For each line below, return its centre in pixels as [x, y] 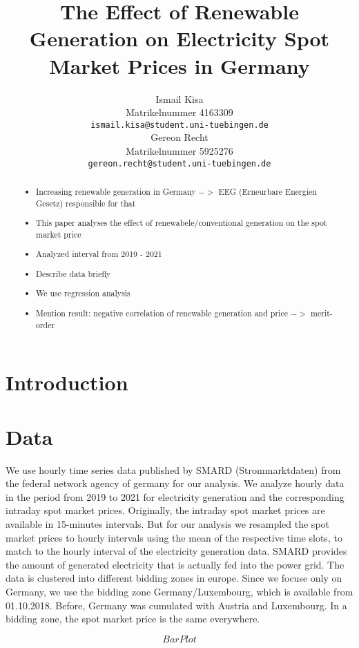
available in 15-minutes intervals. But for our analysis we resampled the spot [168, 524]
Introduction [67, 382]
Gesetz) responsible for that [86, 203]
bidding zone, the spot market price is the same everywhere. [133, 619]
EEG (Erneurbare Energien [268, 191]
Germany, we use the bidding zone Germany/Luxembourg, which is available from [179, 591]
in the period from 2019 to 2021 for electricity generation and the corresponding [175, 496]
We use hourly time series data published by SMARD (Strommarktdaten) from [173, 469]
